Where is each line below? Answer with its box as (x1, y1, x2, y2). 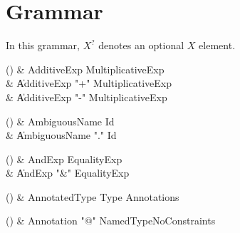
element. (199, 38, 236, 53)
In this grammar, (6, 38, 80, 53)
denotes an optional (98, 38, 184, 53)
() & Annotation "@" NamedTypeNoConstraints (6, 213, 216, 228)
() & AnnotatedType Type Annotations (6, 189, 179, 204)
